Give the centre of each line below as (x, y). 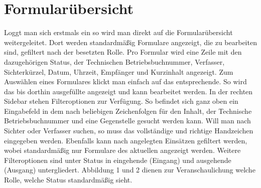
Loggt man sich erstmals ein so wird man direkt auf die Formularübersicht (118, 32)
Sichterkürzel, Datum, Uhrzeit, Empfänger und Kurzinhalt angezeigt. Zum (119, 71)
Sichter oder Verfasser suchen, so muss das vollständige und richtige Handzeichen (129, 131)
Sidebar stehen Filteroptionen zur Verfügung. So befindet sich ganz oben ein (121, 101)
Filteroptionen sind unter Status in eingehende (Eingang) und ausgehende (118, 160)
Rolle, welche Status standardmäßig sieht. (68, 180)
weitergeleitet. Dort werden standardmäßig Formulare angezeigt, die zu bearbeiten (130, 42)
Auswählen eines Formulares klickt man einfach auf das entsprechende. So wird (125, 81)
